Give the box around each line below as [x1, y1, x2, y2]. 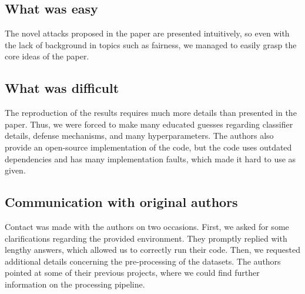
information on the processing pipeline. [5, 278, 145, 290]
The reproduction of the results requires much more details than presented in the [5, 106, 297, 119]
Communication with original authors [5, 193, 238, 211]
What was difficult [5, 79, 119, 97]
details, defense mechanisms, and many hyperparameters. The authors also [5, 129, 274, 142]
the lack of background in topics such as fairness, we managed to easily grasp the [5, 38, 297, 51]
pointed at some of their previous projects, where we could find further [5, 266, 260, 279]
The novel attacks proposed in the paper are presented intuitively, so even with [5, 27, 290, 39]
